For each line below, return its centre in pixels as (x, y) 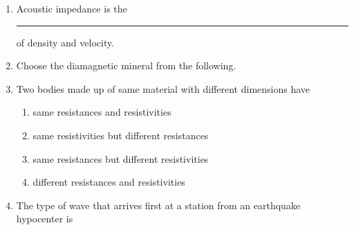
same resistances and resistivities (102, 112)
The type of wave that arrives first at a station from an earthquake (158, 205)
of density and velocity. (65, 42)
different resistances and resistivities (109, 182)
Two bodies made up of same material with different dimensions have (163, 88)
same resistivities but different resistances (121, 135)
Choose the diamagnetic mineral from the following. (126, 65)
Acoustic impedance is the (72, 8)
